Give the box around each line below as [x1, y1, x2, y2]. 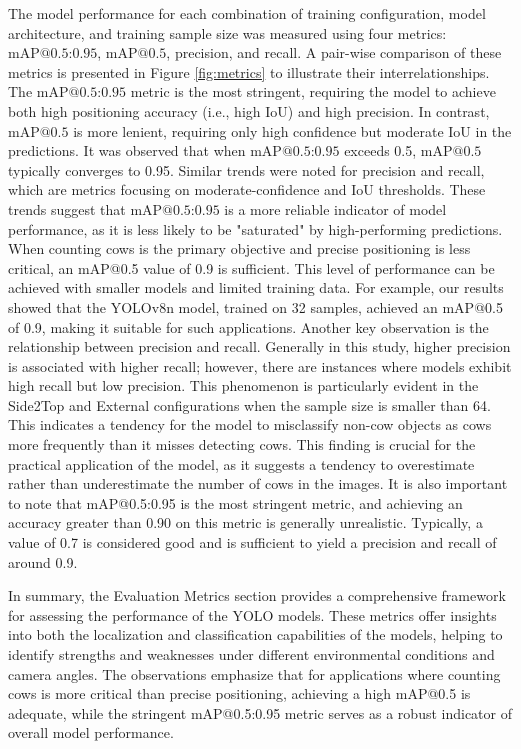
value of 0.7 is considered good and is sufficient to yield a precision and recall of [8, 532, 497, 553]
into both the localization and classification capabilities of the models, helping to [8, 624, 503, 645]
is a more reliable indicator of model [224, 198, 447, 219]
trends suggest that [8, 198, 126, 219]
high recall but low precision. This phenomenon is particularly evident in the [8, 375, 479, 396]
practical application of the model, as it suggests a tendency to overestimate [8, 453, 475, 474]
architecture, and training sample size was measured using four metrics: [8, 22, 447, 43]
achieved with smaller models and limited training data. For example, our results [8, 277, 504, 298]
